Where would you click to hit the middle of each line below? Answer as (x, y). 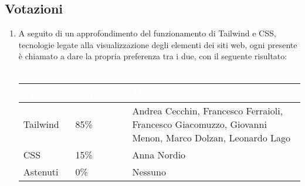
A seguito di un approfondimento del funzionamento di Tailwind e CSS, (147, 33)
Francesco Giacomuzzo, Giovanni (199, 124)
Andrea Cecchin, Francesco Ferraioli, (208, 110)
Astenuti (41, 171)
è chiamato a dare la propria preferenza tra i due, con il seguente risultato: (153, 56)
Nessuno (149, 171)
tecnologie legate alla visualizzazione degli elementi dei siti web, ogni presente (158, 44)
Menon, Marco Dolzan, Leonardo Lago (211, 137)
